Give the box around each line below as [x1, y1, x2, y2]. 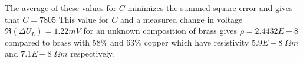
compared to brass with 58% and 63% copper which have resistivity [5, 36, 249, 48]
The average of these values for [5, 2, 117, 13]
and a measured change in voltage [120, 13, 243, 25]
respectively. [70, 47, 114, 60]
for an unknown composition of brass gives [83, 24, 238, 37]
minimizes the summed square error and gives [127, 2, 293, 13]
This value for [58, 13, 109, 25]
